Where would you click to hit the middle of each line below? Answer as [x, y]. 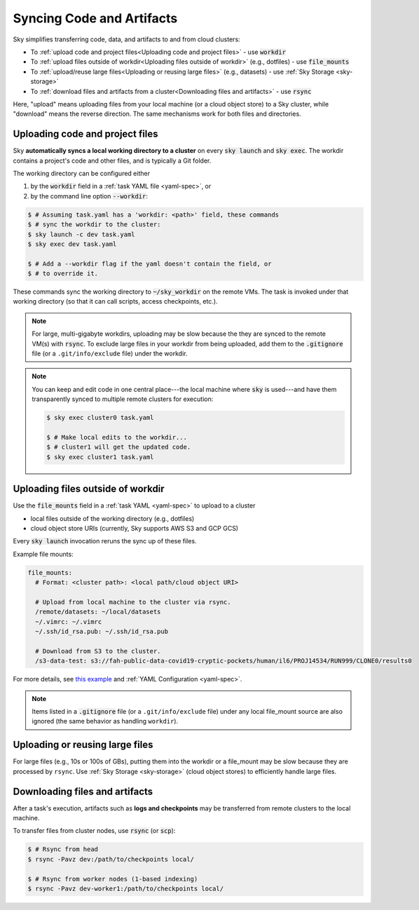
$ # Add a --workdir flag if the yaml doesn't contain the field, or [150, 264]
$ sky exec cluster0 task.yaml [100, 418]
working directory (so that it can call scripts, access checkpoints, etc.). [115, 301]
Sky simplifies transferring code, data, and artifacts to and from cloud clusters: [127, 39]
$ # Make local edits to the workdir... [117, 437]
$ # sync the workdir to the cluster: [94, 225]
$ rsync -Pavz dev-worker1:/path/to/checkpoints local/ [126, 888]
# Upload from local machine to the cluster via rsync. [133, 602]
